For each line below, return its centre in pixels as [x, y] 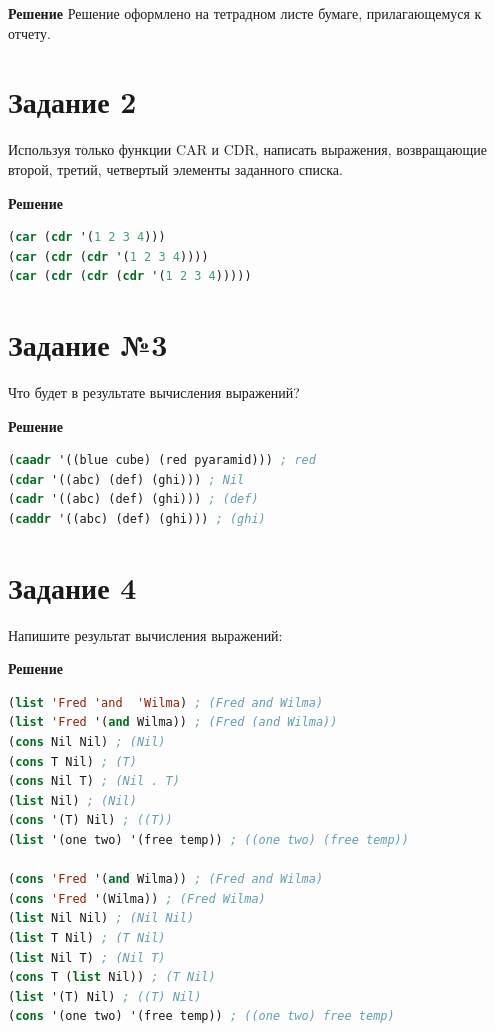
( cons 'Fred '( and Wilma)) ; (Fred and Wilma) [166, 879]
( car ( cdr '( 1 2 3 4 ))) [87, 237]
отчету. [30, 32]
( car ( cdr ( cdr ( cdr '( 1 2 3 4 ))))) [130, 276]
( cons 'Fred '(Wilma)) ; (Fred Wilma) [137, 898]
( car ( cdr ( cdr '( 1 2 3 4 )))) [108, 256]
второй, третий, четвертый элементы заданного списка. [175, 168]
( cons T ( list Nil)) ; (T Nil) [112, 977]
